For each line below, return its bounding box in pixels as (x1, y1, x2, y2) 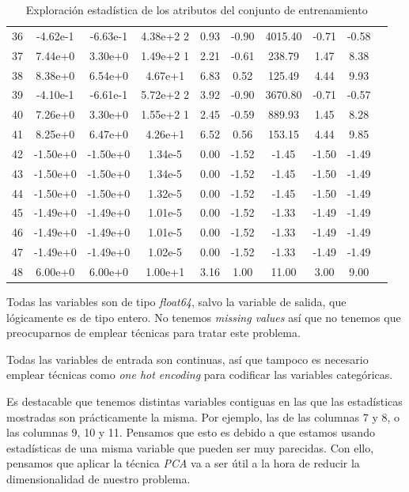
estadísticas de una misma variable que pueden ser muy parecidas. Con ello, (6, 439, 374, 456)
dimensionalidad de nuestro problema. (6, 471, 191, 486)
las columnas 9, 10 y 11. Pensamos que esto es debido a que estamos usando (6, 424, 375, 441)
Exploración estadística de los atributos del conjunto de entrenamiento (25, 2, 368, 17)
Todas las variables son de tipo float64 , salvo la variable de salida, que (6, 293, 347, 310)
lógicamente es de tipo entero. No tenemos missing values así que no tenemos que (6, 308, 401, 325)
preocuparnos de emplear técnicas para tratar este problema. (6, 324, 301, 341)
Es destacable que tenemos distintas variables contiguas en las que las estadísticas (6, 393, 403, 410)
